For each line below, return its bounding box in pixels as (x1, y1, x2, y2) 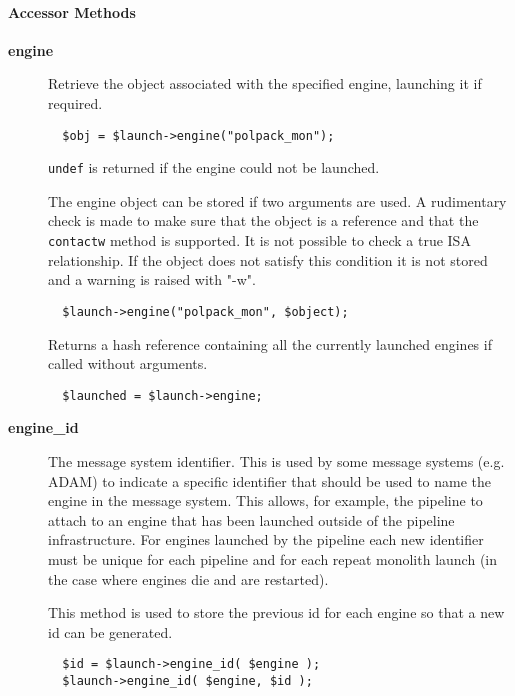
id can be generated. (48, 621, 173, 642)
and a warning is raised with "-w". (48, 269, 256, 290)
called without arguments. (48, 353, 208, 374)
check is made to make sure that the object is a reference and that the (48, 210, 479, 231)
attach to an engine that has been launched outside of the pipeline (48, 509, 455, 530)
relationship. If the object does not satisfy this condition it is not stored (48, 249, 488, 270)
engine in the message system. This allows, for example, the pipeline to (48, 490, 483, 511)
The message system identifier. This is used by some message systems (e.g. (48, 451, 505, 472)
